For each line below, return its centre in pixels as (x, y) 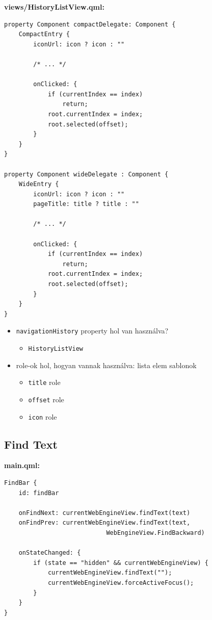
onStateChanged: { (50, 553)
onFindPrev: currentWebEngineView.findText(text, (104, 523)
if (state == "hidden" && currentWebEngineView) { (121, 563)
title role (44, 382)
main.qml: (22, 465)
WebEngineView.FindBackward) (155, 533)
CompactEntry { (44, 34)
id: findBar (39, 493)
